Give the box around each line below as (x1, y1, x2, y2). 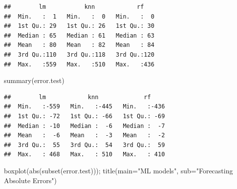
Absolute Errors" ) (4, 175, 57, 185)
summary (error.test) (4, 75, 65, 85)
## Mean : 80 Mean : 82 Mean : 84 (4, 42, 154, 49)
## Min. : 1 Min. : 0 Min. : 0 (4, 13, 154, 20)
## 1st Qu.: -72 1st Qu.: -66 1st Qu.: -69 (4, 112, 165, 120)
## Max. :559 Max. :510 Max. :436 (4, 61, 154, 68)
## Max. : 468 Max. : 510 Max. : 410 (4, 151, 165, 158)
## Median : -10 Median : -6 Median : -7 (4, 122, 165, 129)
